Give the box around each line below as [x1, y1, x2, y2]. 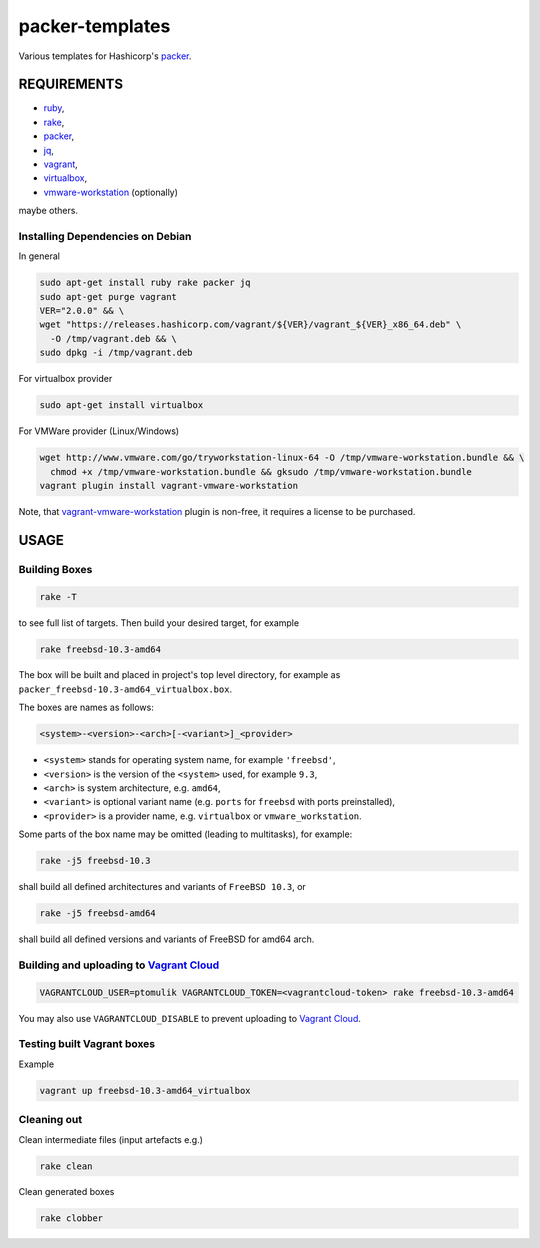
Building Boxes [18, 562, 93, 576]
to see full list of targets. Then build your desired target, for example [18, 616, 300, 629]
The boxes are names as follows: [18, 701, 154, 714]
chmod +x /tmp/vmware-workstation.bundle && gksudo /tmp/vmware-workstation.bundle [50, 466, 472, 477]
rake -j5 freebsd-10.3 [39, 855, 151, 867]
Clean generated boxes [18, 1186, 115, 1198]
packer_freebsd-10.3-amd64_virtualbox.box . [18, 683, 233, 695]
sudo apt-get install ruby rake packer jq [39, 277, 251, 289]
